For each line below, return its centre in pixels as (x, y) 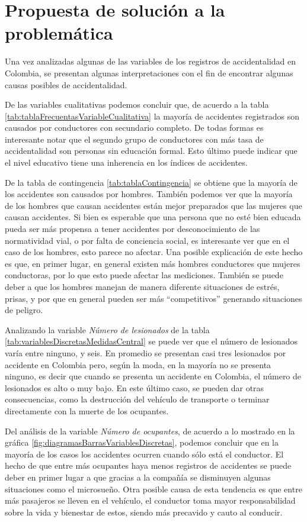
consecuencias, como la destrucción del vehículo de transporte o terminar (137, 399)
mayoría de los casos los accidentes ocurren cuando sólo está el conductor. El (144, 454)
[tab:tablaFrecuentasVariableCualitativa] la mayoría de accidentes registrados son (152, 116)
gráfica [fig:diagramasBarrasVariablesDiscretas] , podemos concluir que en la (142, 442)
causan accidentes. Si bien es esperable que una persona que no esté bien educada (153, 217)
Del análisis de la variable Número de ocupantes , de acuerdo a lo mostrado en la (150, 431)
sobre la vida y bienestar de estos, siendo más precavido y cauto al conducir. (144, 512)
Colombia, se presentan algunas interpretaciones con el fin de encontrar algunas (149, 72)
